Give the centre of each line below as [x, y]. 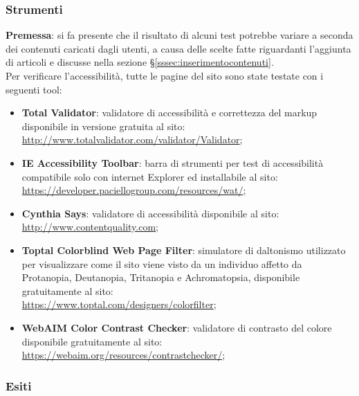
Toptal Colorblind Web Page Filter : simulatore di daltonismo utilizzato [184, 250]
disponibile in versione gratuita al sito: [103, 126]
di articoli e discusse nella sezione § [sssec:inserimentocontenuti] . [140, 62]
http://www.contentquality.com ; [90, 227]
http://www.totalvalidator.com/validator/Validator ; [132, 139]
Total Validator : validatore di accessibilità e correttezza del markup [169, 112]
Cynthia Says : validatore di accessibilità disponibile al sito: [150, 213]
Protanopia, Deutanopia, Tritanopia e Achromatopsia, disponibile [161, 277]
